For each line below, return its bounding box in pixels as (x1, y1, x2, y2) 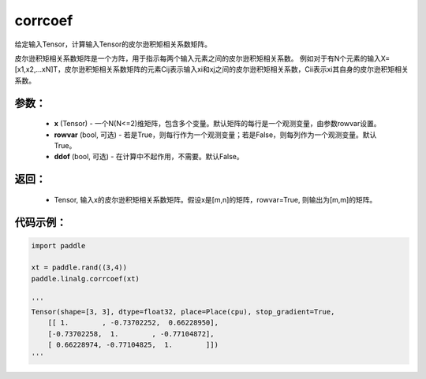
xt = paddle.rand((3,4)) (31, 263, 128, 272)
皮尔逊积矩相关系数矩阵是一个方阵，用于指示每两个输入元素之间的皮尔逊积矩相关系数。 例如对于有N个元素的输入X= (14, 54, 390, 63)
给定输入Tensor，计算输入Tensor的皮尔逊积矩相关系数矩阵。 (14, 39, 212, 49)
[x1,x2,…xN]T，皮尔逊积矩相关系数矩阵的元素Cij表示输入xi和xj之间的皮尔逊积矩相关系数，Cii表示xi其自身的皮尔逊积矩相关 (14, 65, 409, 74)
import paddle (31, 241, 86, 250)
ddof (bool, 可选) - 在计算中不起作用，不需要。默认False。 (54, 152, 244, 162)
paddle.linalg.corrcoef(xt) (31, 274, 140, 283)
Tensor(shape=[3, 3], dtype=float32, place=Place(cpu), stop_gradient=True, (31, 307, 335, 317)
